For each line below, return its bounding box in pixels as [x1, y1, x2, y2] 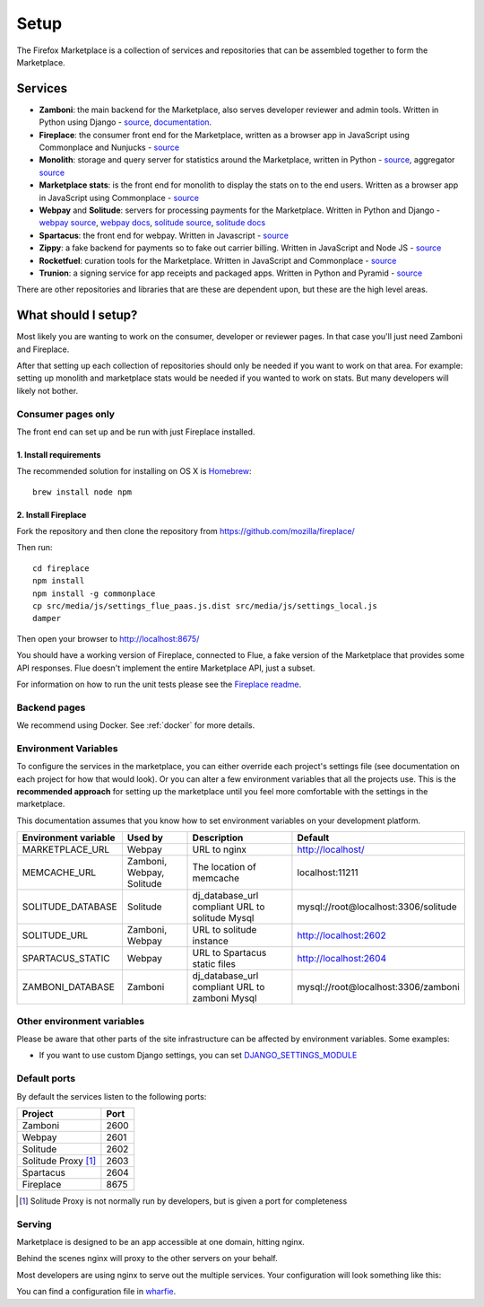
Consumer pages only [16, 408, 116, 420]
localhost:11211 [297, 866, 359, 879]
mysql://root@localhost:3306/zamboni [297, 981, 461, 994]
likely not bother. [16, 385, 79, 396]
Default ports [16, 1073, 76, 1085]
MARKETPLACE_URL [22, 844, 110, 856]
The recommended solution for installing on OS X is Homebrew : [16, 466, 252, 477]
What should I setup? [16, 308, 138, 323]
